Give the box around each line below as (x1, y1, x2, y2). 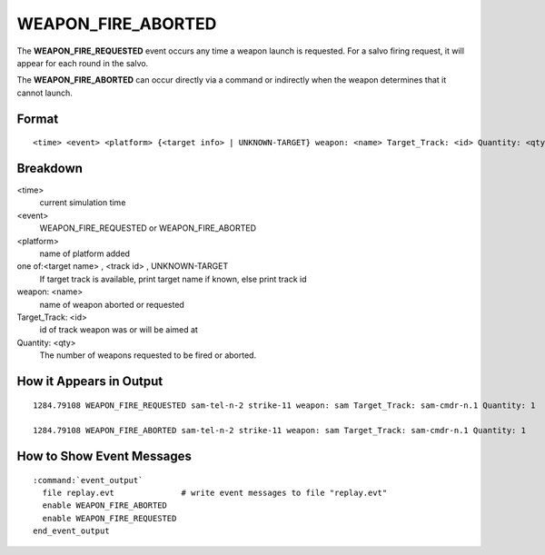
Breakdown (16, 160, 84, 176)
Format (16, 111, 59, 126)
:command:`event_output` (33, 475, 144, 485)
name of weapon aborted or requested (39, 299, 185, 310)
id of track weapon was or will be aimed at (39, 324, 199, 335)
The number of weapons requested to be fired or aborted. (39, 350, 257, 361)
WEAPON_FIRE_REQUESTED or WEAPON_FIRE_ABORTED (39, 223, 257, 233)
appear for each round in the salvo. (16, 57, 149, 68)
